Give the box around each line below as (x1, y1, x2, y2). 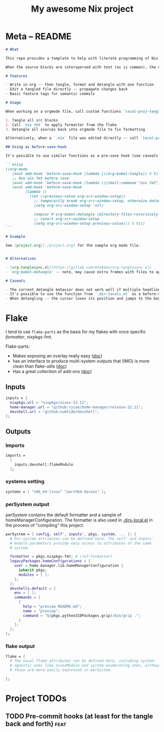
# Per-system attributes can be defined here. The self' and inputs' (10, 536, 154, 541)
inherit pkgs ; (18, 568, 48, 573)
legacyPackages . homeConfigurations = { (10, 559, 91, 564)
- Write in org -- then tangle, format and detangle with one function (5, 82, 154, 87)
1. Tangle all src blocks (5, 118, 58, 123)
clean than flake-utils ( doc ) (12, 363, 67, 369)
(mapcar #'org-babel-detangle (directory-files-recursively (34, 211, 159, 217)
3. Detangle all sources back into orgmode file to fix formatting (5, 127, 146, 132)
